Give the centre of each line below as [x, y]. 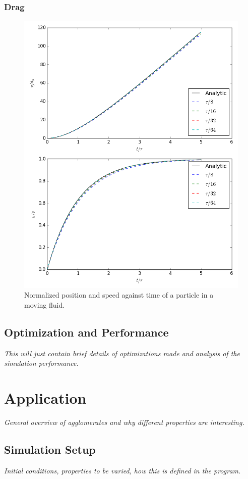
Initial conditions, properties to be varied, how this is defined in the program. [122, 470]
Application [45, 397]
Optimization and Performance [86, 332]
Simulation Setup [50, 449]
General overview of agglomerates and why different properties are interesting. [124, 422]
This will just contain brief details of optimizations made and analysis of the [122, 353]
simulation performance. [41, 363]
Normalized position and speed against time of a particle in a [119, 295]
